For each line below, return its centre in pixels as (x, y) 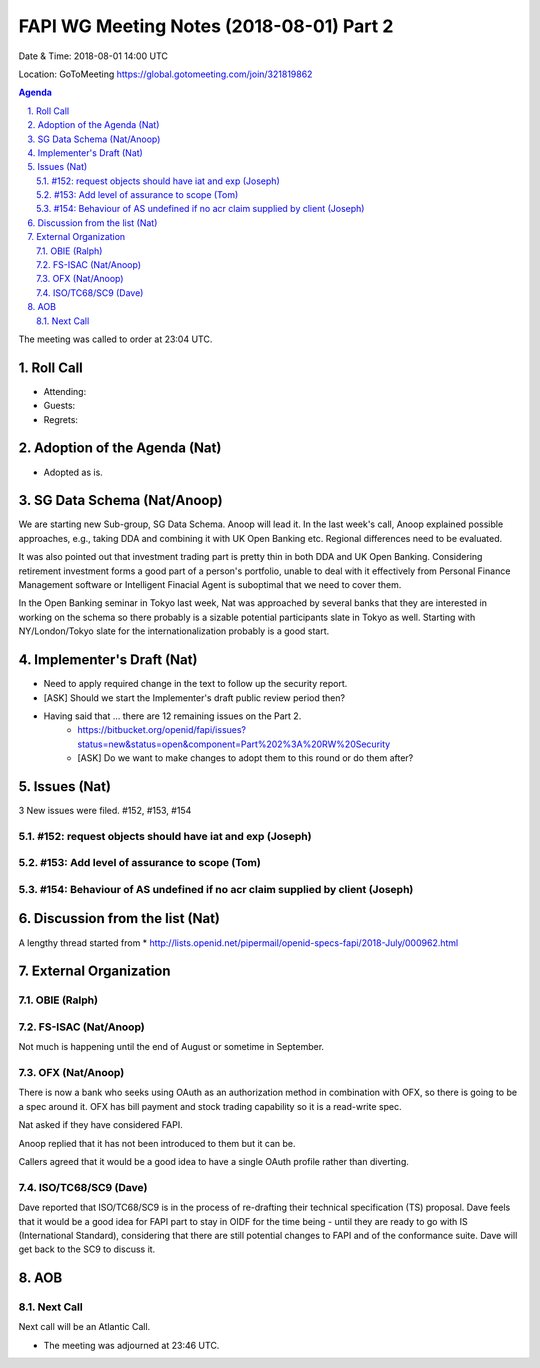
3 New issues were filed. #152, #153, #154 (105, 810)
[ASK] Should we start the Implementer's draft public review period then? (194, 697)
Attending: (65, 391)
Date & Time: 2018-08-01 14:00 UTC (93, 56)
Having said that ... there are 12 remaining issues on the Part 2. (172, 716)
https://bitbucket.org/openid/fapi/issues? (162, 730)
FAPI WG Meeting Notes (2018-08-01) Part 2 (206, 26)
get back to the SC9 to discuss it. (87, 1249)
